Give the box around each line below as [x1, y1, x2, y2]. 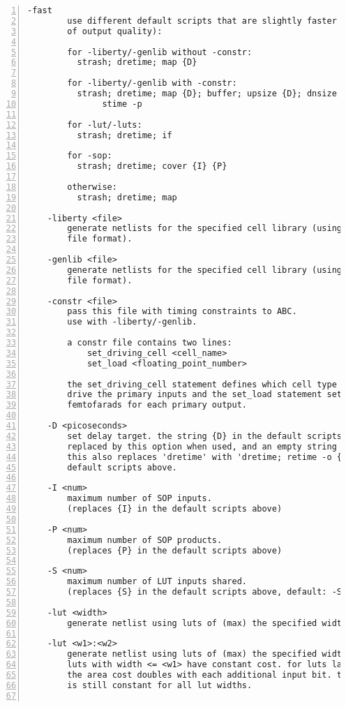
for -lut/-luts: [67, 119, 142, 130]
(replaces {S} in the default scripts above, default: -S [67, 587, 343, 597]
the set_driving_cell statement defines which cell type [67, 379, 337, 389]
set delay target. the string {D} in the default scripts [67, 431, 343, 441]
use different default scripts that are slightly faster [67, 15, 337, 26]
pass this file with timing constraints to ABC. [67, 306, 297, 317]
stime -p [102, 98, 142, 109]
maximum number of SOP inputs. [67, 493, 212, 504]
